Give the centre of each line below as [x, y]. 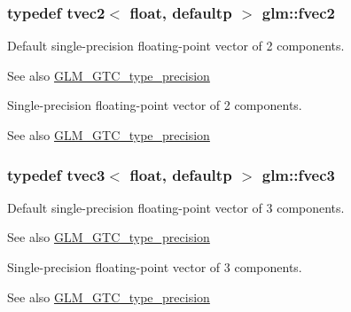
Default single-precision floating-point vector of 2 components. [176, 46]
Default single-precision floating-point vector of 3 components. [176, 207]
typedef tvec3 [56, 174]
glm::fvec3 [299, 174]
